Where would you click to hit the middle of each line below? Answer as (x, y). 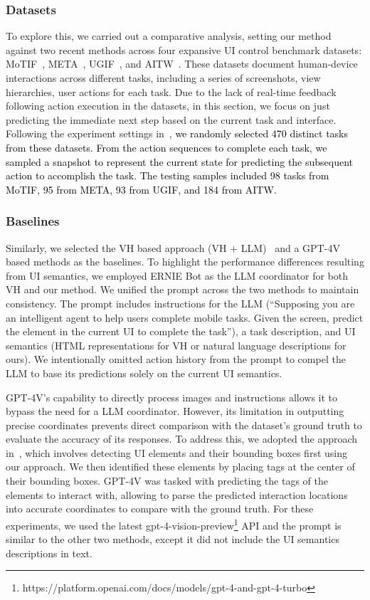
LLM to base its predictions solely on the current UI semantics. (144, 373)
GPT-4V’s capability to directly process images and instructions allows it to (172, 397)
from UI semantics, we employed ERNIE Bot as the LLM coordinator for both (177, 275)
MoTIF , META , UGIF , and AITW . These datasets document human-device (182, 64)
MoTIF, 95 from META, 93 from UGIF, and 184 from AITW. (141, 189)
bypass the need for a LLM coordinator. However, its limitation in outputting (175, 411)
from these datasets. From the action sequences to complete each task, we (166, 147)
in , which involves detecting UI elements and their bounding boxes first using (176, 452)
